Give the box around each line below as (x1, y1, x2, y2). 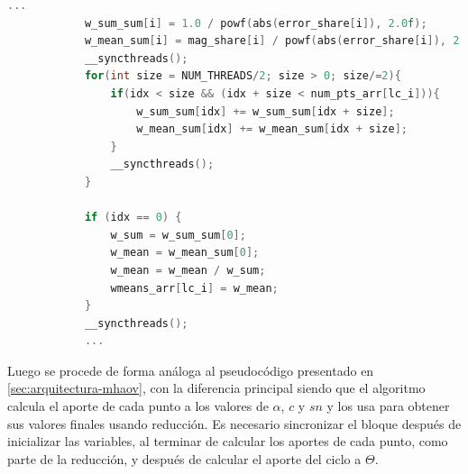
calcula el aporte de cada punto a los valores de (7, 397, 269, 415)
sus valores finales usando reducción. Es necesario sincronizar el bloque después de (7, 414, 462, 433)
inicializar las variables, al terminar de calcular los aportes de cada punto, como (7, 432, 448, 451)
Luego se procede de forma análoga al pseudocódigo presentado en (7, 360, 374, 379)
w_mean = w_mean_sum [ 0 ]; (110, 246, 260, 260)
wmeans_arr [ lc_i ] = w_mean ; (110, 281, 279, 295)
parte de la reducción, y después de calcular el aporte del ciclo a (7, 449, 362, 468)
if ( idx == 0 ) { (84, 211, 182, 224)
